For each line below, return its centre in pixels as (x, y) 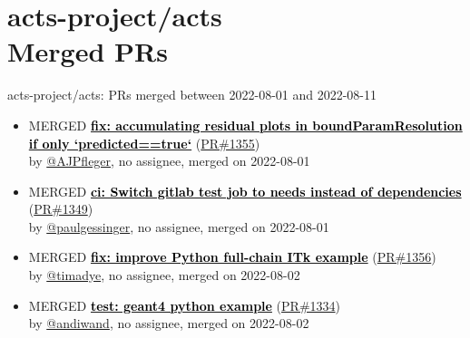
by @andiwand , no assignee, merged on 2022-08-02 (169, 323)
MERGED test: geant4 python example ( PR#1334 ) (184, 305)
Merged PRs (88, 51)
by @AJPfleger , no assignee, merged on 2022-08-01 (169, 161)
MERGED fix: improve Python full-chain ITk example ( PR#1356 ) (232, 257)
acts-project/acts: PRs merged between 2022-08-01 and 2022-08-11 (192, 95)
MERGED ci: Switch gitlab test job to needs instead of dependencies (245, 191)
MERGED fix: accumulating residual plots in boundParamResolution (245, 125)
